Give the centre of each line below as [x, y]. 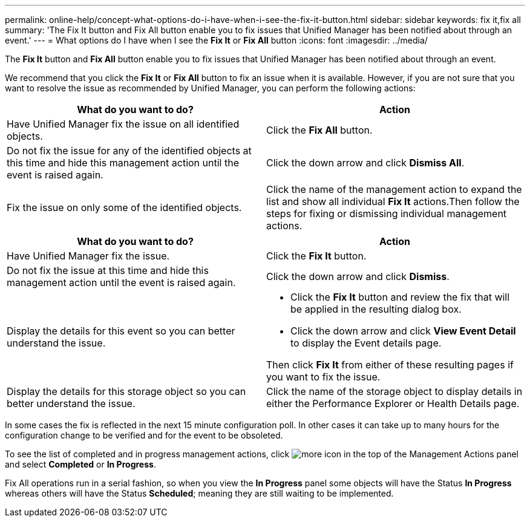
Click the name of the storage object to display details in [394, 391]
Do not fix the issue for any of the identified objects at [129, 151]
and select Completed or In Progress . [80, 464]
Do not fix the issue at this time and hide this [108, 270]
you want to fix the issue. [323, 377]
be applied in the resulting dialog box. [376, 309]
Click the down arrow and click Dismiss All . [365, 163]
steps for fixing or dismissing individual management [387, 214]
